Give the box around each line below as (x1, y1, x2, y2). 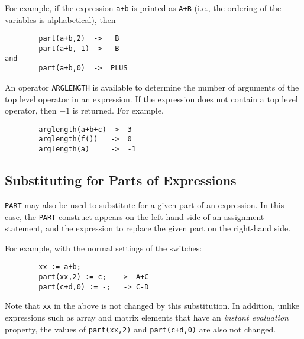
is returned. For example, (72, 104, 164, 117)
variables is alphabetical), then (5, 13, 116, 25)
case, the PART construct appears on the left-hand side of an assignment (5, 210, 264, 222)
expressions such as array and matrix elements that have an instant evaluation (5, 311, 289, 324)
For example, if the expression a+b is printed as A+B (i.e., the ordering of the (5, 2, 282, 14)
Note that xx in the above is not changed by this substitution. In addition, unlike (5, 299, 300, 312)
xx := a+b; (38, 263, 81, 272)
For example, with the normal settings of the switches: (5, 241, 202, 254)
